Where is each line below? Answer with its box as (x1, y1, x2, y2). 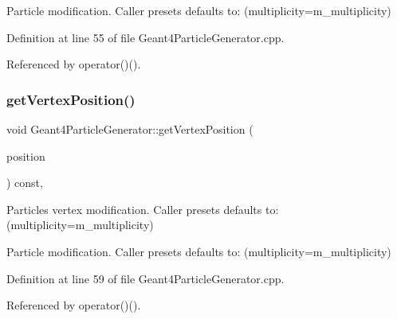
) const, (6, 174, 43, 191)
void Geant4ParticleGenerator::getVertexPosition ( (6, 121, 254, 137)
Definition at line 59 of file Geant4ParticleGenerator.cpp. (6, 270, 285, 286)
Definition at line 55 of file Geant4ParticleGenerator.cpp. (6, 29, 285, 45)
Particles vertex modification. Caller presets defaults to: (6, 200, 279, 217)
